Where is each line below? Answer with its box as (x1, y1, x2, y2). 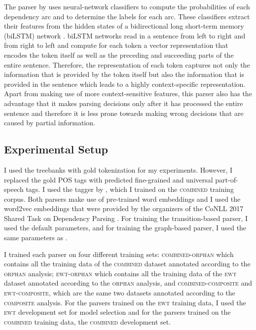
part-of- (215, 174, 238, 184)
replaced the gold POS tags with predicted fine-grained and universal (4, 174, 213, 184)
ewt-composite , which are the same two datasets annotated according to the (4, 288, 235, 298)
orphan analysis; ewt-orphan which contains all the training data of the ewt (4, 268, 237, 278)
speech (4, 184, 24, 194)
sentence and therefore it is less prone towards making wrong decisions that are (4, 108, 244, 118)
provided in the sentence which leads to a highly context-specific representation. (4, 78, 246, 89)
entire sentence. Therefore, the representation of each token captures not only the (4, 59, 250, 70)
